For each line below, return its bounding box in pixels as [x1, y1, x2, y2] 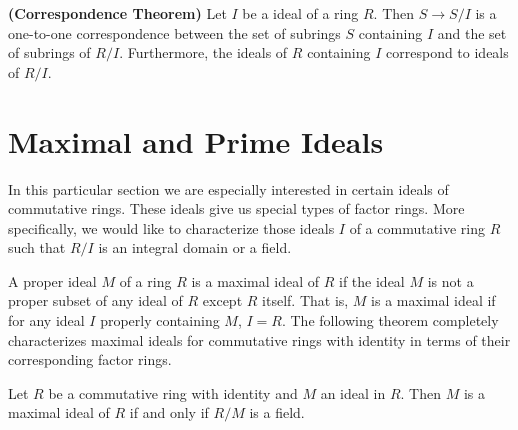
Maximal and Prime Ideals [8, 120, 384, 161]
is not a [427, 270, 474, 291]
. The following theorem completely [281, 310, 499, 331]
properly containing [100, 310, 220, 331]
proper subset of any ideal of [8, 290, 183, 311]
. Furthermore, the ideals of [119, 42, 288, 63]
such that [8, 237, 66, 258]
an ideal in [320, 382, 386, 403]
